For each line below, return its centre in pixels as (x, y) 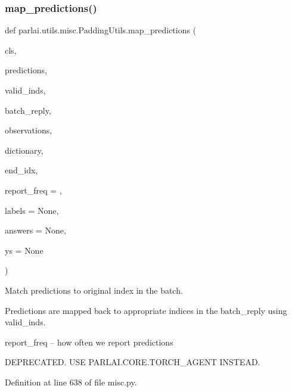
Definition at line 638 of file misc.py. (71, 382)
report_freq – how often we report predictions (89, 342)
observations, (29, 130)
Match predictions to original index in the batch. (94, 290)
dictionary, (24, 150)
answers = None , (35, 230)
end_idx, (21, 170)
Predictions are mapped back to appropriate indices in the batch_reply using (146, 310)
